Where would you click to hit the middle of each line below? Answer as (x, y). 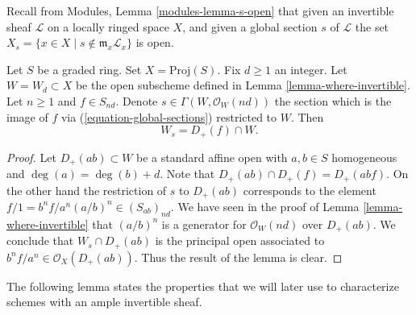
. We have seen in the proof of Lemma (265, 206)
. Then (307, 116)
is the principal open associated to (240, 240)
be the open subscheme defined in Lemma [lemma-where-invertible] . (243, 85)
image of (27, 116)
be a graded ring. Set (89, 69)
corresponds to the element (310, 190)
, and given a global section (250, 26)
